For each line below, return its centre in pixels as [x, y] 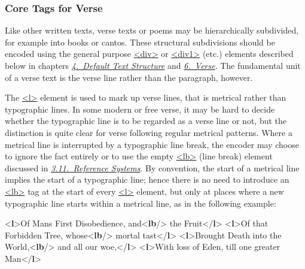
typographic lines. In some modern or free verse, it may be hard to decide [140, 109]
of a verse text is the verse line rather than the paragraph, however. [129, 77]
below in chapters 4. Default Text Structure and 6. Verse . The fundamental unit [153, 65]
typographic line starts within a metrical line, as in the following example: [141, 203]
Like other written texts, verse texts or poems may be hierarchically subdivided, [152, 30]
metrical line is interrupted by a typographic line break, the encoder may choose [152, 144]
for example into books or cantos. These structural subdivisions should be [140, 42]
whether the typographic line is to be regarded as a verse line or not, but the [146, 121]
